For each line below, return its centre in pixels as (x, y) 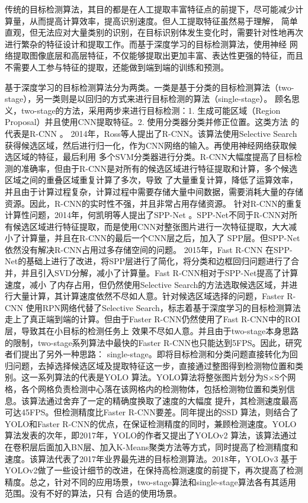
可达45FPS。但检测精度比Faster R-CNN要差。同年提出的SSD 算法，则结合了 (152, 412)
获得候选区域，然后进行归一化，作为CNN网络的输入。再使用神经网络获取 (147, 145)
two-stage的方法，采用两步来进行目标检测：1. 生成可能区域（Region (151, 110)
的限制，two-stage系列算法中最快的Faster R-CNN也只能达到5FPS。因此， (145, 342)
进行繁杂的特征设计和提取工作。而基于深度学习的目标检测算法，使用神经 (146, 44)
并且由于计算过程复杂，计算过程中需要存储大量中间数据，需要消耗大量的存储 (154, 191)
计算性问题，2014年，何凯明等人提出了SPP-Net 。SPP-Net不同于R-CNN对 (147, 215)
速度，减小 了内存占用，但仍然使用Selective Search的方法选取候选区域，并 (147, 284)
